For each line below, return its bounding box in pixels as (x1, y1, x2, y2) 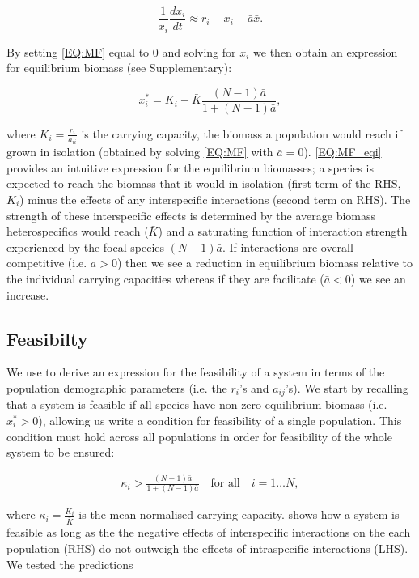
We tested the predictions (6, 555, 133, 572)
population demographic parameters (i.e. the (6, 379, 227, 396)
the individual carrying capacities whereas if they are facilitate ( (6, 270, 324, 287)
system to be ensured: (6, 444, 115, 461)
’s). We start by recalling (285, 379, 408, 396)
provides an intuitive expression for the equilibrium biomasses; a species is (6, 159, 374, 176)
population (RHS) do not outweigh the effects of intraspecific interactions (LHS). (6, 539, 408, 556)
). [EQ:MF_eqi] (303, 143, 382, 160)
